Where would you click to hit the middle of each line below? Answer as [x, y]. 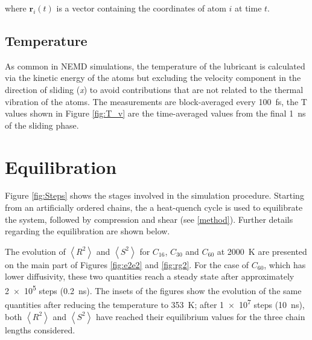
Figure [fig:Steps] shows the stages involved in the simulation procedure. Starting [154, 195]
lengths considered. [40, 329]
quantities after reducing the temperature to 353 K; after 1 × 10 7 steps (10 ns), [155, 303]
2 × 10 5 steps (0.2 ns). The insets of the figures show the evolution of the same [153, 290]
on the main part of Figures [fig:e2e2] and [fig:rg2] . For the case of [127, 264]
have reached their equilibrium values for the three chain [201, 316]
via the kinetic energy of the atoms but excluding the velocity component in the [153, 78]
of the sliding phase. [42, 125]
